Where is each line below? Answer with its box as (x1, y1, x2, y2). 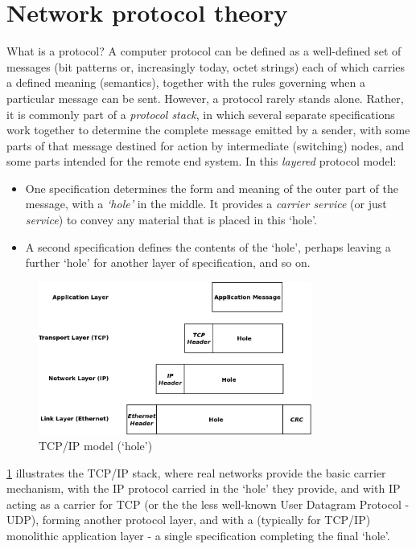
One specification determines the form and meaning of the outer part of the (25, 179, 398, 196)
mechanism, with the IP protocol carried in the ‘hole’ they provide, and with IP (6, 480, 401, 497)
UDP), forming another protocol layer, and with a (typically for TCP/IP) (6, 511, 371, 528)
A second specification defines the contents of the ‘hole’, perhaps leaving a (25, 238, 391, 255)
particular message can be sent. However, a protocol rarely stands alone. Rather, (6, 89, 404, 106)
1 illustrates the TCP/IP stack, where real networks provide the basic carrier (6, 464, 386, 481)
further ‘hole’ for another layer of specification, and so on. (25, 254, 311, 271)
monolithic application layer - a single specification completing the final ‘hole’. (6, 527, 390, 544)
